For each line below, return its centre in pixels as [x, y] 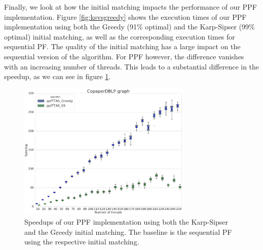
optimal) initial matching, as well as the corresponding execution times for [120, 36]
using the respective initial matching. [82, 242]
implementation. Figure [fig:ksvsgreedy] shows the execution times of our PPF [125, 16]
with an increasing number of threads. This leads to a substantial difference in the [132, 66]
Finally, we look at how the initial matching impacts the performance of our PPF [130, 7]
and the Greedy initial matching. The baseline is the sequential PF [128, 231]
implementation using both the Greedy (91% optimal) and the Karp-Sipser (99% [129, 27]
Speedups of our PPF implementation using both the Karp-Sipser [126, 222]
